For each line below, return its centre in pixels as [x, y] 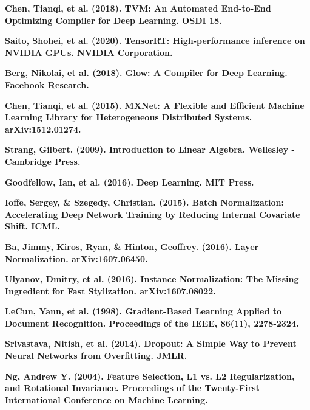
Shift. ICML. [32, 226]
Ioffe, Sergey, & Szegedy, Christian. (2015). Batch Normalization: [144, 202]
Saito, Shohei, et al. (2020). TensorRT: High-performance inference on [155, 40]
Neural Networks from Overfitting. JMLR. [96, 356]
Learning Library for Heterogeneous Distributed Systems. [129, 117]
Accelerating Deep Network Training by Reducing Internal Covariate [153, 214]
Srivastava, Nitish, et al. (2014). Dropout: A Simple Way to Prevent [151, 343]
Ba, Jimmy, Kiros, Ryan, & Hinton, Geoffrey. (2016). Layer [132, 246]
